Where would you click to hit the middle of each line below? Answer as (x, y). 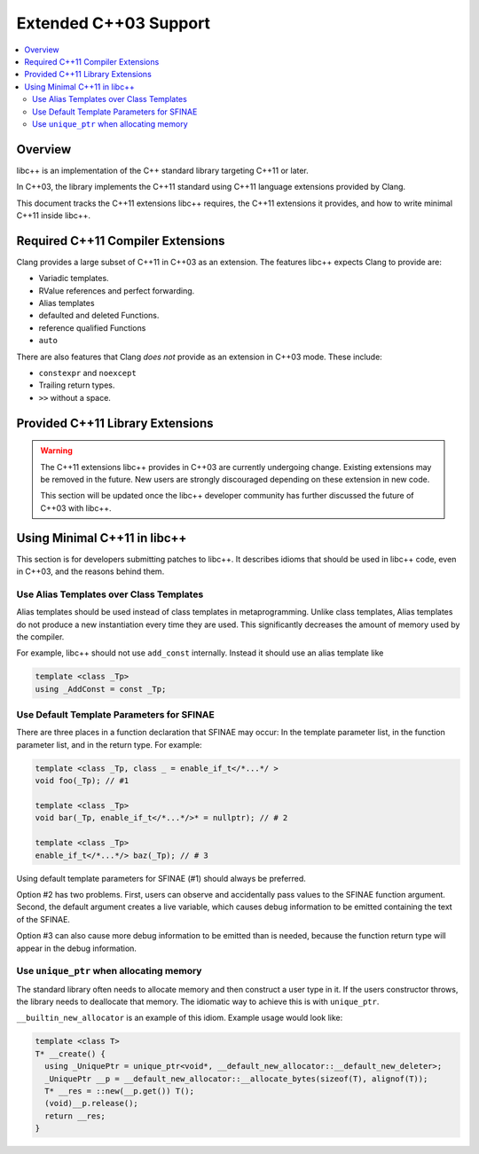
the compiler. (40, 636)
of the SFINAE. (43, 919)
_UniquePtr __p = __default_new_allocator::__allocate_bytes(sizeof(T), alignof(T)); (236, 1079)
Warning (56, 451)
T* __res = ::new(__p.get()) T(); (120, 1091)
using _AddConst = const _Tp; (101, 689)
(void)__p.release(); (92, 1103)
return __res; (75, 1116)
